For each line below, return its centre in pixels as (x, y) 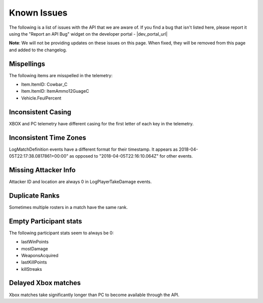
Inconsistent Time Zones (47, 137)
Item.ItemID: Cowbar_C (44, 84)
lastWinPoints (35, 242)
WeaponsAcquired (40, 255)
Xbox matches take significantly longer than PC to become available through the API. (94, 295)
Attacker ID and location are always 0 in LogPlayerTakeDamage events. (80, 182)
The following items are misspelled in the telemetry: (61, 75)
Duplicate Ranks (34, 195)
